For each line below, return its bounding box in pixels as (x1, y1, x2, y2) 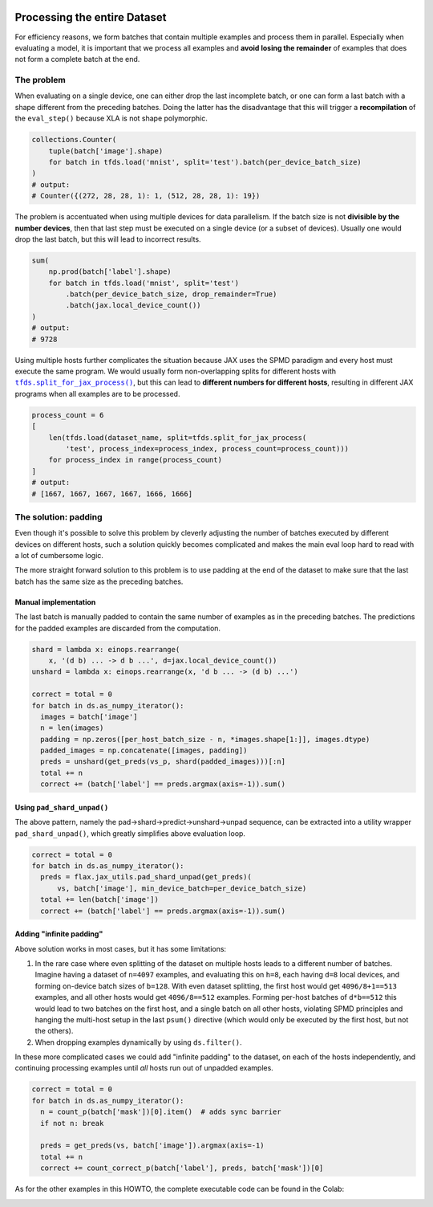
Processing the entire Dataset (14, 10, 168, 24)
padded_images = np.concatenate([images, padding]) (40, 746, 248, 755)
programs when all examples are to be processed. (14, 389, 180, 398)
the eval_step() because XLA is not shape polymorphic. (14, 113, 208, 124)
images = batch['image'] (40, 712, 138, 721)
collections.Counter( (31, 135, 117, 145)
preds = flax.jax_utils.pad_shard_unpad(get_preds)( (40, 872, 252, 882)
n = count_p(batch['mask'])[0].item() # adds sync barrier (40, 1107, 281, 1116)
